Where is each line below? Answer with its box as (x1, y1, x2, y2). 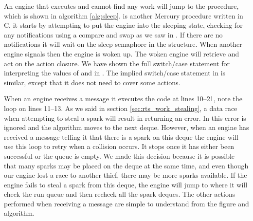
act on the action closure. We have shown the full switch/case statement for (4, 58, 230, 68)
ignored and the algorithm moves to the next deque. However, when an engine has (4, 122, 249, 132)
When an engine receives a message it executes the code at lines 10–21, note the (4, 93, 242, 104)
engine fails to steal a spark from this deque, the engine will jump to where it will (4, 179, 248, 189)
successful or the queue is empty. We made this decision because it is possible (4, 150, 235, 161)
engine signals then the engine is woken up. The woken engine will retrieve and (4, 48, 239, 58)
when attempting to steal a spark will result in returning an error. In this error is (4, 112, 246, 123)
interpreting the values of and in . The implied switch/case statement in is (4, 68, 226, 78)
